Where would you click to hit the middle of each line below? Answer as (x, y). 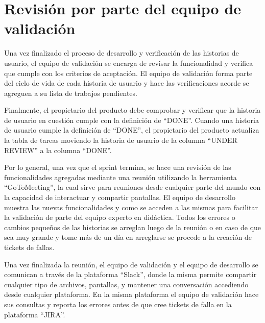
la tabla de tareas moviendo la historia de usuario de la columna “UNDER (121, 140)
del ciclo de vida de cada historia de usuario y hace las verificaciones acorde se (127, 83)
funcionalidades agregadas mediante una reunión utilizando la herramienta (121, 177)
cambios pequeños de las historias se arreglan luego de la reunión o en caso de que (133, 227)
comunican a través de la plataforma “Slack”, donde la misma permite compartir (130, 274)
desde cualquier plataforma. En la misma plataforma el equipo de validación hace (131, 294)
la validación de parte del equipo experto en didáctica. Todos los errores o (120, 217)
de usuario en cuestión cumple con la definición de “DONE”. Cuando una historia (131, 120)
